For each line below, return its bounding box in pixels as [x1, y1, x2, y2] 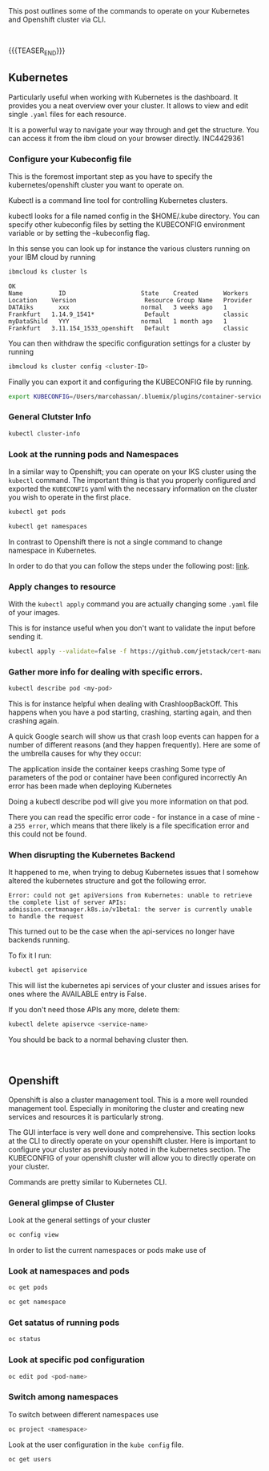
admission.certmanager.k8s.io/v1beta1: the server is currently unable [8, 906, 252, 914]
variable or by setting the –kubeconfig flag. [8, 228, 151, 237]
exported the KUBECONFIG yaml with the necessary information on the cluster [8, 484, 258, 493]
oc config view [8, 1231, 59, 1239]
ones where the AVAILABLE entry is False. [8, 989, 147, 999]
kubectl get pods [8, 508, 66, 516]
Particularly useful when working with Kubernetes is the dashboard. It [8, 92, 239, 102]
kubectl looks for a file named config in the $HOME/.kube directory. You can [8, 211, 260, 221]
